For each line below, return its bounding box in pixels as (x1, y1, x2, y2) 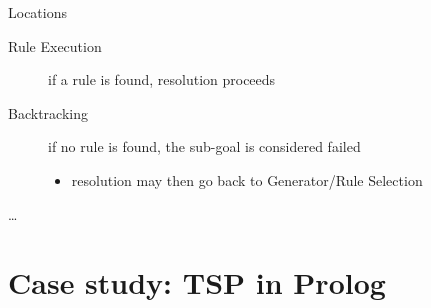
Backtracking (8, 102, 88, 123)
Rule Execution (8, 35, 102, 56)
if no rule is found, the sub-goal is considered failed (48, 136, 361, 157)
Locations (8, 2, 67, 22)
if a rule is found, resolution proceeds (48, 69, 276, 90)
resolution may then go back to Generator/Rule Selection (71, 169, 423, 190)
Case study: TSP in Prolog (8, 262, 386, 303)
